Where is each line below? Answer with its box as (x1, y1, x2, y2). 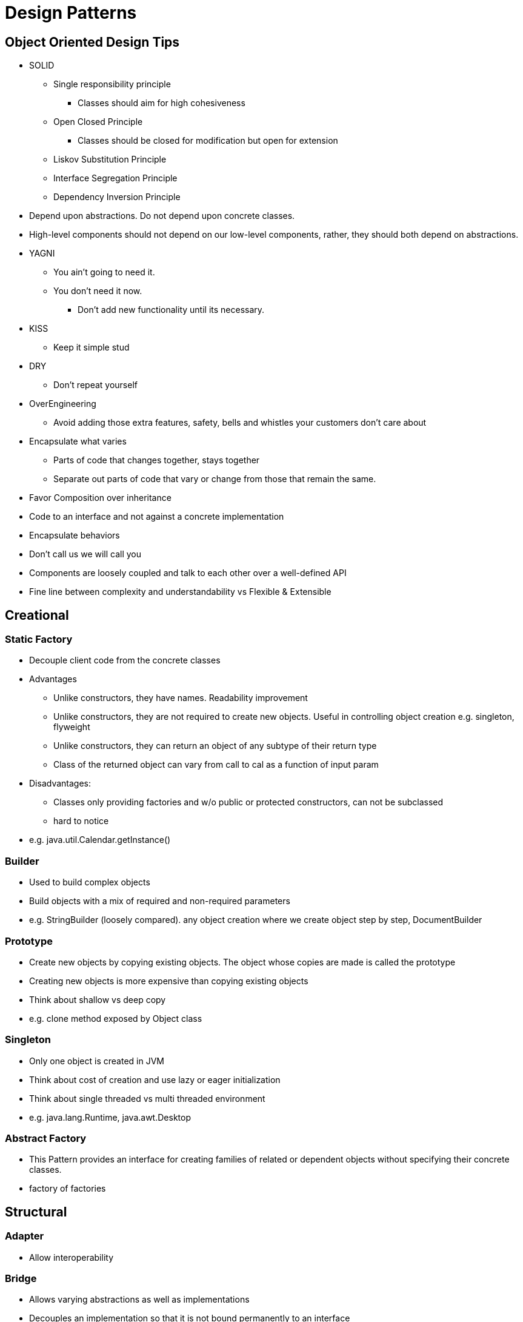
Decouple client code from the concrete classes (29, 655, 221, 666)
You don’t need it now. (53, 286, 142, 297)
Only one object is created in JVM (29, 1055, 164, 1066)
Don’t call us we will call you (29, 549, 142, 560)
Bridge (5, 1272, 37, 1284)
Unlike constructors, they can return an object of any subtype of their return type (53, 740, 377, 751)
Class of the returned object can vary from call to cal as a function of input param (53, 759, 379, 770)
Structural (5, 1204, 67, 1220)
